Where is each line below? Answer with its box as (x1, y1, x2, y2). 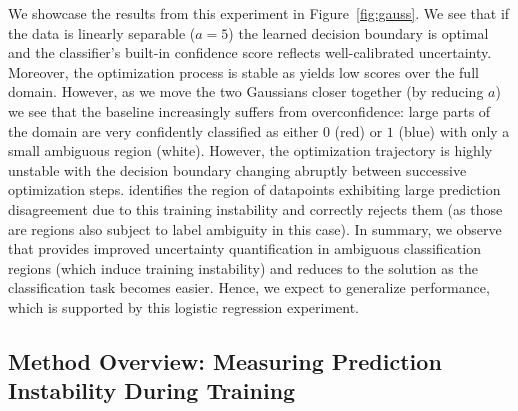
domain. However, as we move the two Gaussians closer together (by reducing (8, 81, 484, 102)
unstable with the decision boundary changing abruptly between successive (8, 159, 467, 180)
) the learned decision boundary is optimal (228, 22, 489, 43)
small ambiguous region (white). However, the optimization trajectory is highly (8, 140, 493, 161)
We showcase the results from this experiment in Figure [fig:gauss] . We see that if (8, 3, 510, 23)
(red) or (334, 120, 383, 141)
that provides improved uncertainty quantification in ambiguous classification (8, 238, 481, 259)
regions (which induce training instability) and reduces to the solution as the (8, 257, 478, 278)
